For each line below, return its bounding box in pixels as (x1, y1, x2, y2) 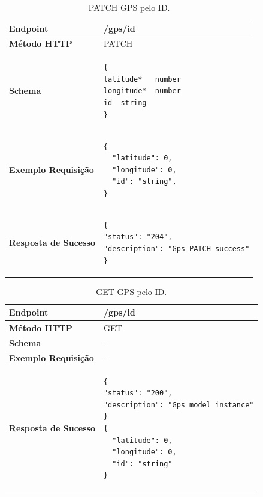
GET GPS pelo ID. (96, 285, 167, 297)
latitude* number (103, 75, 181, 84)
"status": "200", (103, 389, 173, 398)
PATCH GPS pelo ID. (88, 1, 170, 13)
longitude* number (103, 87, 181, 96)
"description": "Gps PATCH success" (103, 244, 250, 253)
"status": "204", (103, 233, 173, 242)
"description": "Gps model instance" (103, 400, 254, 409)
